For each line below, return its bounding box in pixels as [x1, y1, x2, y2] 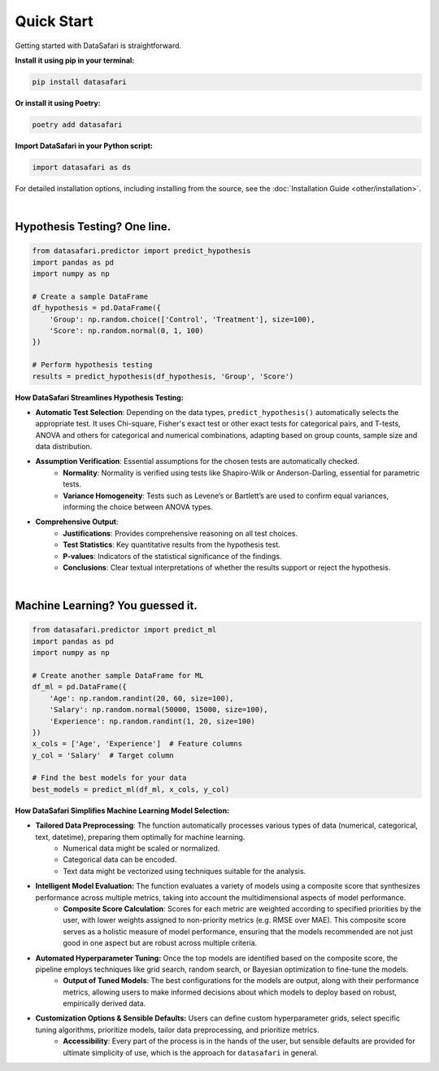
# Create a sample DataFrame [32, 291, 149, 301]
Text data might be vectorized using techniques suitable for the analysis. [63, 866, 306, 876]
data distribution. [35, 442, 93, 452]
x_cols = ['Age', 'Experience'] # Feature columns [32, 739, 243, 749]
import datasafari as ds [32, 163, 132, 172]
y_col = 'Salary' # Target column [32, 750, 174, 760]
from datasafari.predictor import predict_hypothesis [32, 247, 251, 256]
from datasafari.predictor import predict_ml [32, 625, 217, 635]
